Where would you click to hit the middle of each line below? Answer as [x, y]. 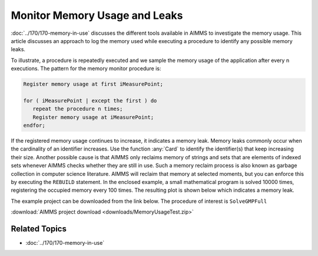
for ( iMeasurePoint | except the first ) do [90, 101]
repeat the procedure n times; [78, 109]
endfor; [34, 126]
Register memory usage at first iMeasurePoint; [93, 84]
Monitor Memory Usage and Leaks [97, 15]
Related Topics [39, 229]
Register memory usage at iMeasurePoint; [93, 117]
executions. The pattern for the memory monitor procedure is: [86, 68]
